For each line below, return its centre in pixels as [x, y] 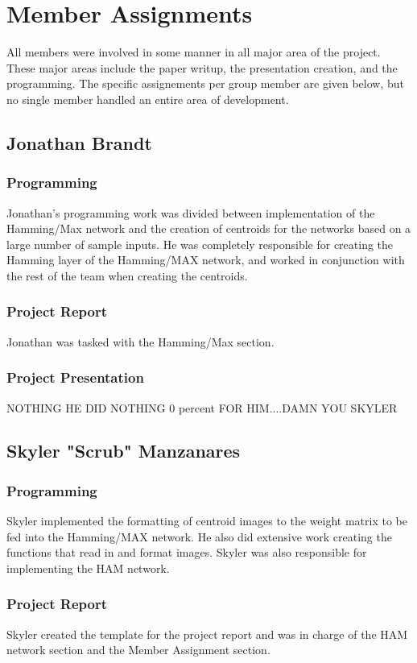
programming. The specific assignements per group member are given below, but [206, 83]
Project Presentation [75, 377]
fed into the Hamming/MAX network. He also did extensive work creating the [199, 536]
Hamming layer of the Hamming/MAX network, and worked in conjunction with [206, 260]
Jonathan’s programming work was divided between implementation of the [191, 212]
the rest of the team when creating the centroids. [127, 275]
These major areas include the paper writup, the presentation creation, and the [202, 67]
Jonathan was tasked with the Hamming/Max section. [140, 341]
